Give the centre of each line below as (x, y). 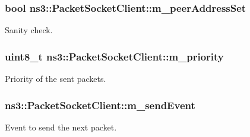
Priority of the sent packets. (56, 79)
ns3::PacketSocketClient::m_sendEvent (100, 105)
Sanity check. (29, 30)
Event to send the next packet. (61, 127)
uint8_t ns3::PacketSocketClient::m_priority (114, 56)
